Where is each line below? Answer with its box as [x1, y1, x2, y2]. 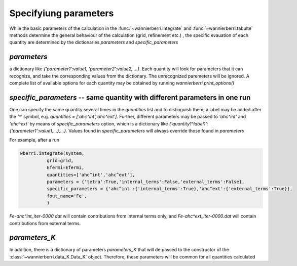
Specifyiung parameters [9, 8, 114, 19]
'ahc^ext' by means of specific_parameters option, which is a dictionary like [9, 120, 168, 126]
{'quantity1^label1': [169, 120, 208, 126]
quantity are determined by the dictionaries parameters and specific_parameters [9, 39, 178, 46]
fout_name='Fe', [46, 193, 87, 199]
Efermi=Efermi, [46, 165, 85, 170]
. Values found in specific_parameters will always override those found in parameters [66, 128, 244, 134]
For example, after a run [9, 137, 60, 143]
